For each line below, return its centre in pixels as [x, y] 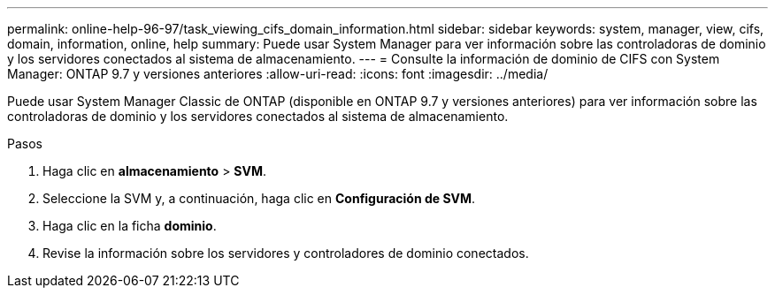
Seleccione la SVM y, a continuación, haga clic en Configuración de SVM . [259, 198]
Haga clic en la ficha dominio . [130, 226]
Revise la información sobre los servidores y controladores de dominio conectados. [286, 253]
